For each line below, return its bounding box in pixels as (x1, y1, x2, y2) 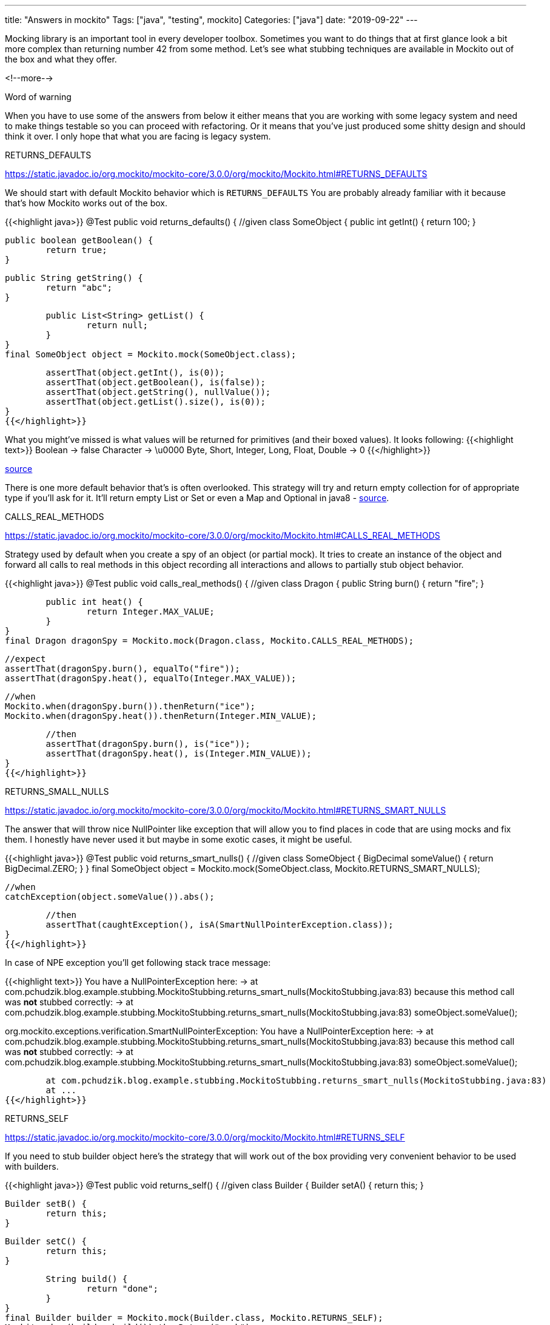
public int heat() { (45, 597, 143, 607)
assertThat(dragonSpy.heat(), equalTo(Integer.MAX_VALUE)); (5, 673, 297, 683)
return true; (45, 245, 107, 255)
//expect (5, 654, 46, 664)
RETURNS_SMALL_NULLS (5, 786, 109, 797)
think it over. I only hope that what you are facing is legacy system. (5, 131, 271, 141)
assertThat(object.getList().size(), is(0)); (45, 397, 266, 406)
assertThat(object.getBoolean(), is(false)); (45, 377, 266, 387)
